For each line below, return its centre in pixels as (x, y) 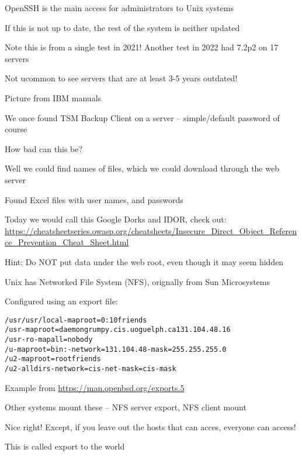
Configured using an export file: (61, 301)
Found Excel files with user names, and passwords (94, 199)
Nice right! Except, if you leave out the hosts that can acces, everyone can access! (150, 426)
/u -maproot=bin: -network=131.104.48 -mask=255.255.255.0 (116, 349)
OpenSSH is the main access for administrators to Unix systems (119, 8)
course (16, 129)
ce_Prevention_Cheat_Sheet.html (67, 242)
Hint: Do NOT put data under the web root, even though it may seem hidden (144, 261)
